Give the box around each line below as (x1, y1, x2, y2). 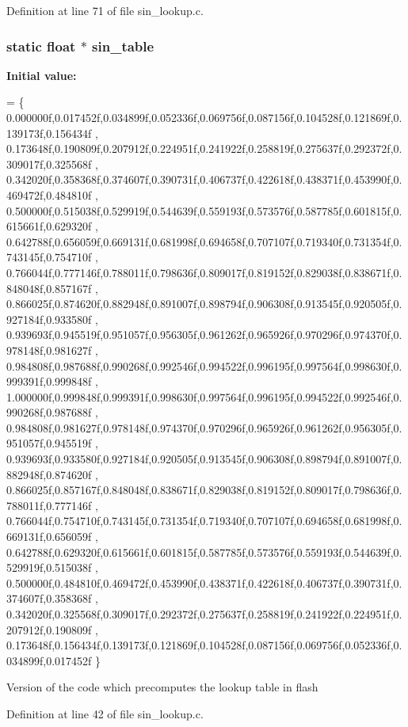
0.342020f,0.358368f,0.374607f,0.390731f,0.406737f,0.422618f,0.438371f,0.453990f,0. (6, 171, 402, 188)
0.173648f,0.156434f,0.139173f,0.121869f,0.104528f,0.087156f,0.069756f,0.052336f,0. (6, 637, 402, 653)
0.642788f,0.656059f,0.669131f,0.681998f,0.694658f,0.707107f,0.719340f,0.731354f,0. (6, 233, 402, 249)
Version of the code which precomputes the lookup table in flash (6, 679, 318, 695)
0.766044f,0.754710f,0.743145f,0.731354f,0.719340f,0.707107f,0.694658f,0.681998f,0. (6, 512, 402, 529)
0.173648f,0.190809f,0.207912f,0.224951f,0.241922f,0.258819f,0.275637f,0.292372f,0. (6, 140, 402, 157)
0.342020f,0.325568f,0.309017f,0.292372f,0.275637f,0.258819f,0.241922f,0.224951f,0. (6, 606, 402, 622)
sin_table (92, 36, 154, 55)
